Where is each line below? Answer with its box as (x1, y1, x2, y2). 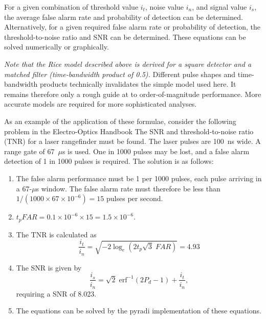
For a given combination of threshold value (4, 2, 139, 12)
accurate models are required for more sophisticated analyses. (4, 99, 197, 109)
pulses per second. (106, 193, 163, 204)
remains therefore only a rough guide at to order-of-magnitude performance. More (4, 88, 261, 99)
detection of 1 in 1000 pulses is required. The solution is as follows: (4, 156, 214, 166)
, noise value (145, 2, 184, 12)
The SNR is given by (16, 262, 82, 273)
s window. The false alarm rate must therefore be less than (36, 183, 220, 193)
